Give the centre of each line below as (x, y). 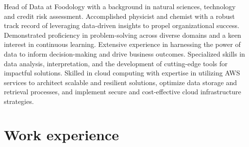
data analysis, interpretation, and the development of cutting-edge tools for (116, 63)
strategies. (19, 101)
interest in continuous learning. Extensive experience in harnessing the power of (122, 44)
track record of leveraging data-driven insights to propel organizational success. (122, 25)
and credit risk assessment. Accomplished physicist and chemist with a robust (119, 16)
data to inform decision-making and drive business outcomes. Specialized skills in (124, 53)
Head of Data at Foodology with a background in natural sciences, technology (120, 6)
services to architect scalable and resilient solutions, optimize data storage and (121, 82)
